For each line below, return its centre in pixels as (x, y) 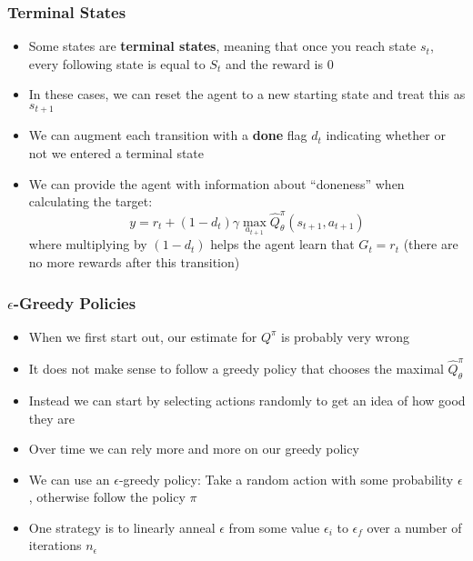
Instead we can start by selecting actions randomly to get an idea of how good (247, 400)
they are (52, 418)
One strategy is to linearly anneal (122, 527)
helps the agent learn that (282, 244)
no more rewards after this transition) (134, 262)
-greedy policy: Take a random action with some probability (286, 479)
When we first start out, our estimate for (143, 336)
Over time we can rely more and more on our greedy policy (194, 449)
